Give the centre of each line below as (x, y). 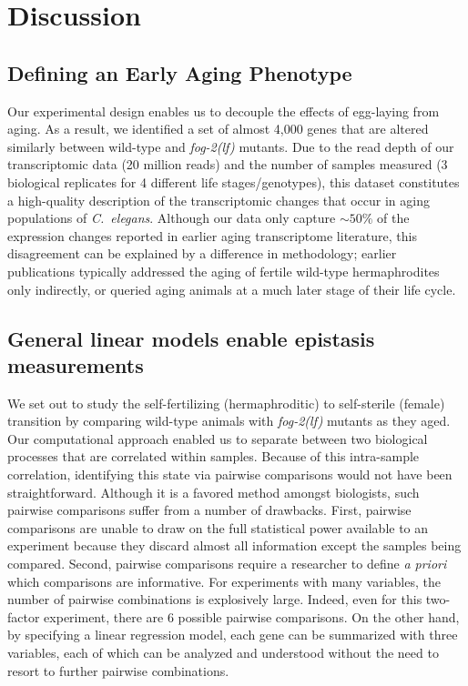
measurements (76, 364)
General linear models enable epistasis (191, 338)
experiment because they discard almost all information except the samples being (234, 545)
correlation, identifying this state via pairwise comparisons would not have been (230, 474)
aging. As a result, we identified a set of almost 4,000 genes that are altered (218, 129)
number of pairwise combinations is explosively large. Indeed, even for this (215, 599)
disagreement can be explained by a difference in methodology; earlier (202, 253)
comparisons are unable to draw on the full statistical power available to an (218, 527)
